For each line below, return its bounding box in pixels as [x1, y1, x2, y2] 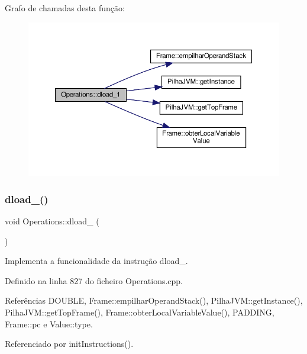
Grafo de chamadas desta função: [5, 2, 125, 14]
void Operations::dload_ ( [5, 215, 99, 227]
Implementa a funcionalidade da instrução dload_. [5, 255, 188, 267]
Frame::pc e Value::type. [5, 317, 93, 330]
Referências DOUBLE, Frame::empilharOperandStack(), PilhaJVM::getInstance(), [5, 294, 303, 307]
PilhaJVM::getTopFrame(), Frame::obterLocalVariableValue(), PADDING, [5, 306, 274, 318]
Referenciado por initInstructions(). [5, 337, 134, 350]
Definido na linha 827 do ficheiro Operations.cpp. [5, 274, 183, 287]
